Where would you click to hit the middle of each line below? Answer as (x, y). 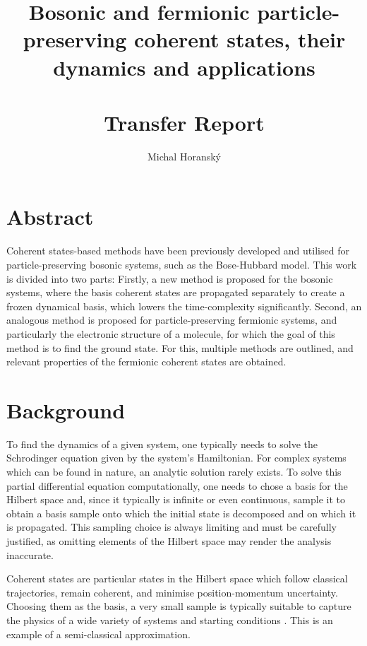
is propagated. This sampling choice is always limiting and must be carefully (172, 527)
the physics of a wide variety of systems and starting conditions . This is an (170, 620)
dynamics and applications (184, 67)
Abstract (50, 217)
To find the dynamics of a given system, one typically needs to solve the (162, 444)
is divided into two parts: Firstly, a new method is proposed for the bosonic (170, 278)
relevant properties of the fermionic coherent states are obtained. (146, 362)
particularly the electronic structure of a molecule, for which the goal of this (171, 333)
